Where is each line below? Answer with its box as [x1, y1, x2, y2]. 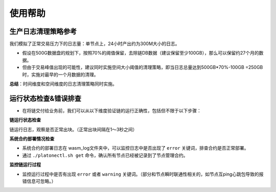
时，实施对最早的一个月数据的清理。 [22, 71, 99, 78]
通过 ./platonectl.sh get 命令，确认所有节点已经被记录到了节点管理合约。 [22, 152, 189, 158]
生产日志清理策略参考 [9, 27, 77, 36]
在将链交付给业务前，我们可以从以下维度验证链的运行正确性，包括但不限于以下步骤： [22, 107, 201, 113]
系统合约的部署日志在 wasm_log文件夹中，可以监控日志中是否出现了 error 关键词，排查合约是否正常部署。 [22, 145, 249, 151]
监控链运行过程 [9, 161, 41, 168]
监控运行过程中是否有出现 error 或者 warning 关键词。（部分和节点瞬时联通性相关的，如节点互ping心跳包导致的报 [22, 171, 264, 177]
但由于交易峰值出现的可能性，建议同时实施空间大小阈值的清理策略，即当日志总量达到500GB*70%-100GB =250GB [22, 64, 263, 70]
